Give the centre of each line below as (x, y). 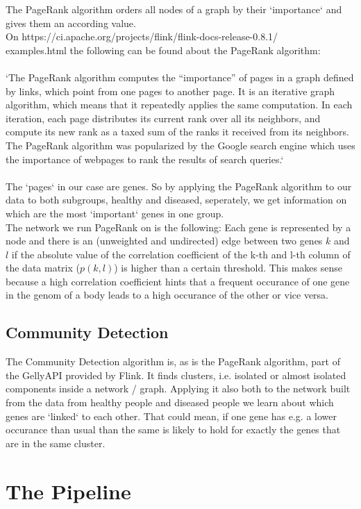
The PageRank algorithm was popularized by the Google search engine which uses (180, 145)
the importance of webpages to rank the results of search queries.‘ (145, 159)
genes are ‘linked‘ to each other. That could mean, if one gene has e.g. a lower (171, 416)
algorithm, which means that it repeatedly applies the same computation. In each (179, 105)
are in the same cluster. (56, 443)
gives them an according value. (71, 23)
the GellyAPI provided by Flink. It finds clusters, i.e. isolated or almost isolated (176, 375)
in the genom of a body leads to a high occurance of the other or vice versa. (167, 295)
